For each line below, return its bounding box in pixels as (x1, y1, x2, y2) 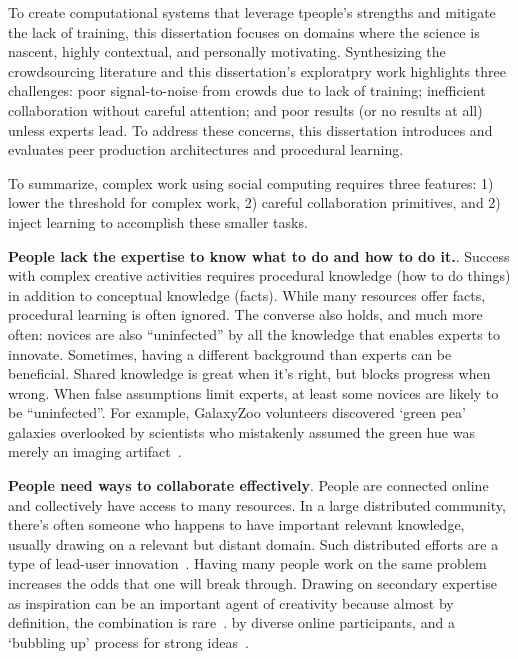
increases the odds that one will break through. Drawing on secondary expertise (8, 573, 497, 594)
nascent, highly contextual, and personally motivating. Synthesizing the (8, 41, 446, 62)
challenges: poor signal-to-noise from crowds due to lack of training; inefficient (8, 80, 486, 101)
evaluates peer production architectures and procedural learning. (8, 139, 404, 160)
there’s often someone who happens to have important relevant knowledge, (8, 514, 465, 535)
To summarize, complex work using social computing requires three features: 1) (8, 172, 494, 193)
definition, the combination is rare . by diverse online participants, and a (8, 612, 455, 633)
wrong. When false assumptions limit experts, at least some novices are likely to (8, 382, 499, 403)
